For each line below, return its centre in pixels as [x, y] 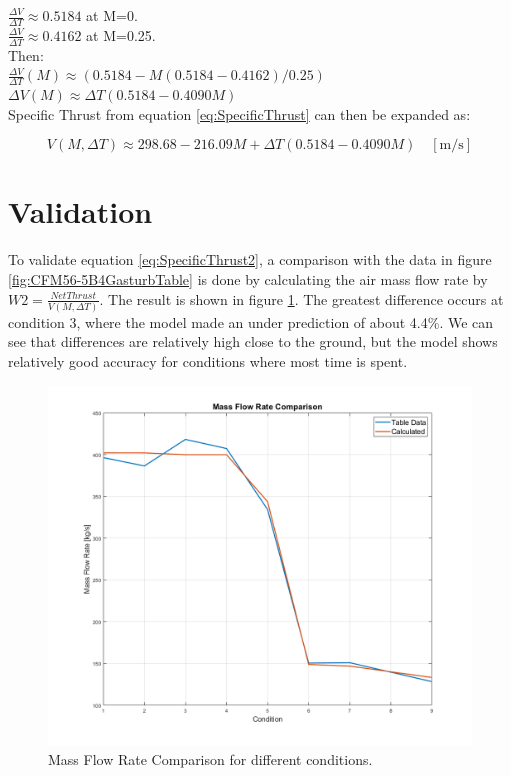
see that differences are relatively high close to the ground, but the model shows [253, 341]
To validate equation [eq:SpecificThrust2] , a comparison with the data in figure [250, 259]
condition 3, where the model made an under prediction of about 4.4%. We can [251, 321]
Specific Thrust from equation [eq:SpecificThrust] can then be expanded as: [239, 113]
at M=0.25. [121, 34]
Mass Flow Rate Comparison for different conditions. [210, 758]
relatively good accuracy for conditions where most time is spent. [208, 361]
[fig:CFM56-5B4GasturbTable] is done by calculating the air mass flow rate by [248, 278]
